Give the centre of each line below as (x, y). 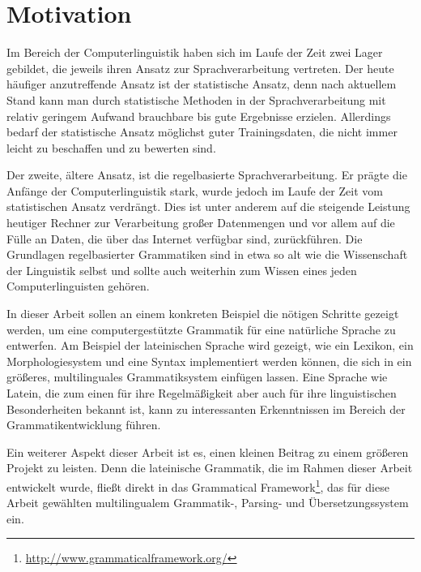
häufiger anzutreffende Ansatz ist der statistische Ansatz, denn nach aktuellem (202, 84)
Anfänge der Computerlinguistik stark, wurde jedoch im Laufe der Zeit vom (195, 190)
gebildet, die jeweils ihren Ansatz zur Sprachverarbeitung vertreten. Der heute (200, 68)
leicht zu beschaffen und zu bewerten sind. (111, 147)
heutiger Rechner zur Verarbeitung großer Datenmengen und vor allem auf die (201, 223)
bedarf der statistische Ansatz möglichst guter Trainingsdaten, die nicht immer (202, 132)
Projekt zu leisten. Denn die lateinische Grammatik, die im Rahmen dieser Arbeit (210, 468)
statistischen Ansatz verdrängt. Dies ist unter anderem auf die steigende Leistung (208, 206)
